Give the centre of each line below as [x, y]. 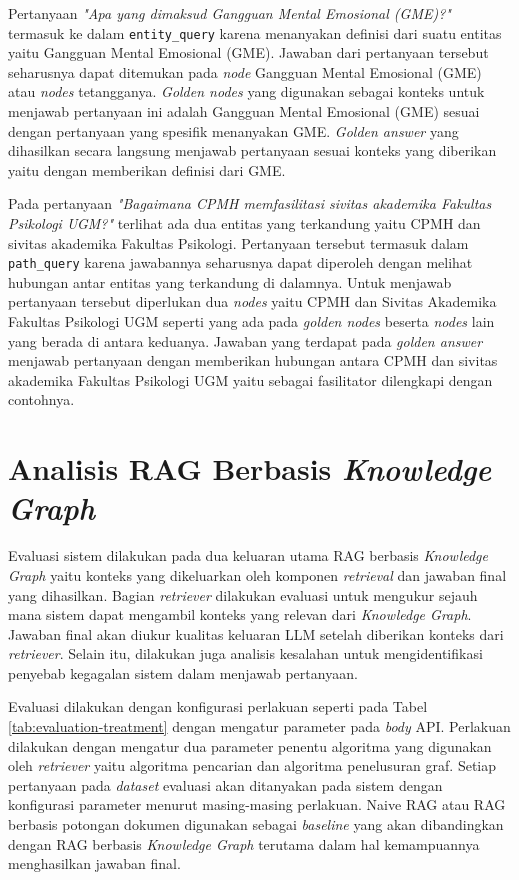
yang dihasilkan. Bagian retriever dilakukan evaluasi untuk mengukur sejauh [243, 594]
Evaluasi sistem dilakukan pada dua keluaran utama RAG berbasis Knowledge [248, 555]
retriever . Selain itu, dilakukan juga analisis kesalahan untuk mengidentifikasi [245, 653]
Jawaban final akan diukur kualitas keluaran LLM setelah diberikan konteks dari [256, 633]
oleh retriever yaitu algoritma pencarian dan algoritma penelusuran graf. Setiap [252, 765]
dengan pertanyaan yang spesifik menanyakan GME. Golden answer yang [233, 130]
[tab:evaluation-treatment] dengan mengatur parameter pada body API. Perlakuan [259, 726]
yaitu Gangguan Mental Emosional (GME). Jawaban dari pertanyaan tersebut [248, 52]
